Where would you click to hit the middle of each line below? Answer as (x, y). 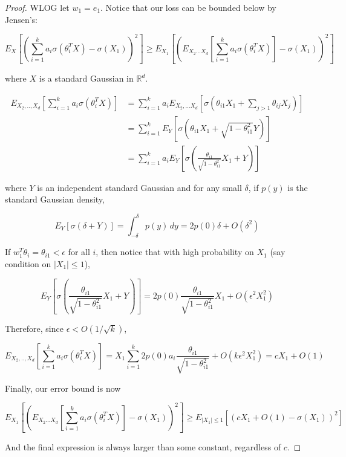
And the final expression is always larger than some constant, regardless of (143, 447)
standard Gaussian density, (55, 199)
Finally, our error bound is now (63, 388)
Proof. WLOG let (37, 7)
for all (79, 252)
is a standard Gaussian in (86, 78)
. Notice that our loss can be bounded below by (188, 7)
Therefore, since (34, 328)
